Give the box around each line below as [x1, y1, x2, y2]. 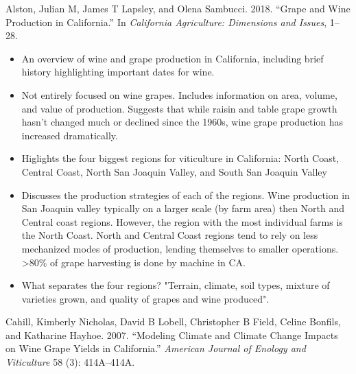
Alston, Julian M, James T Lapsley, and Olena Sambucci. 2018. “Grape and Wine [5, 1, 351, 15]
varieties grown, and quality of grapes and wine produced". [21, 291, 270, 305]
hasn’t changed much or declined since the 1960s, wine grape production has [21, 115, 344, 129]
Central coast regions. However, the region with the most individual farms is [21, 214, 343, 229]
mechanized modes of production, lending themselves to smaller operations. [21, 241, 339, 255]
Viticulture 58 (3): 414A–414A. [5, 355, 135, 369]
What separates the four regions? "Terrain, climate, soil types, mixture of [21, 278, 330, 292]
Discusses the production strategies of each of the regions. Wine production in [21, 187, 350, 202]
